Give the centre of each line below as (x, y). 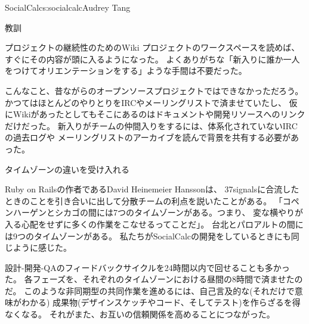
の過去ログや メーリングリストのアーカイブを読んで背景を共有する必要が (148, 137)
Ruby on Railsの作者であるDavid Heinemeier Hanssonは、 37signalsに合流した (152, 189)
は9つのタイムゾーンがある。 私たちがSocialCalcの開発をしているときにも (148, 236)
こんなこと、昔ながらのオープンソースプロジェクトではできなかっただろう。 (154, 90)
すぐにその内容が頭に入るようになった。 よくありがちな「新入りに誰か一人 (152, 59)
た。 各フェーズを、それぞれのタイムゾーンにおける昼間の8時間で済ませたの (154, 279)
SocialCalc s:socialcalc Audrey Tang (68, 7)
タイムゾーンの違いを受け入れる (67, 169)
